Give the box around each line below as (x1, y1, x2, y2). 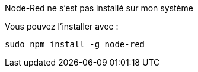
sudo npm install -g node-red (5, 40, 145, 49)
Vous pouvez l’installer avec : (5, 21, 119, 31)
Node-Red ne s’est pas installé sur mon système (5, 3, 193, 13)
